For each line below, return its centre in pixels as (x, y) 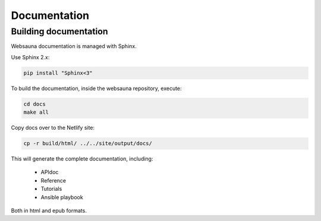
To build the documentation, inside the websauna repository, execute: (96, 88)
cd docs (34, 104)
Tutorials (51, 189)
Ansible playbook (62, 197)
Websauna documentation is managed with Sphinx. (74, 46)
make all (36, 112)
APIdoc (50, 172)
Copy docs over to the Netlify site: (53, 128)
